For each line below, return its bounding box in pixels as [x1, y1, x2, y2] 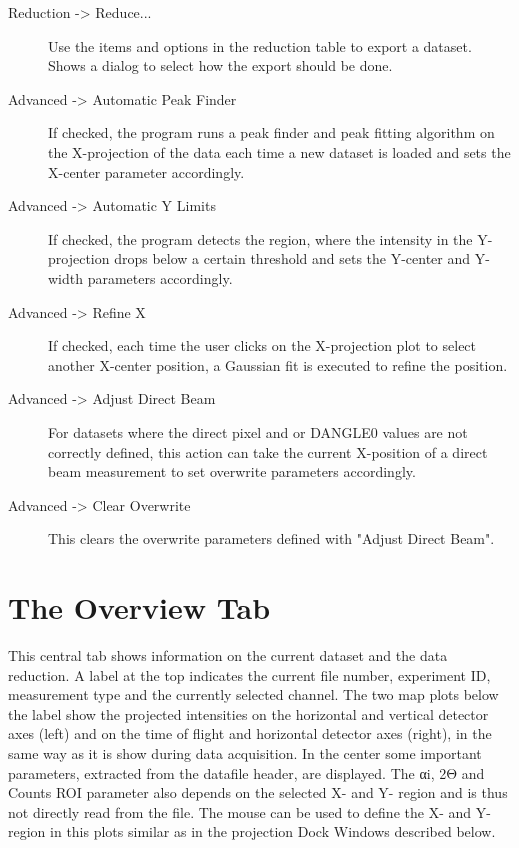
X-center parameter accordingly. [48, 161, 245, 182]
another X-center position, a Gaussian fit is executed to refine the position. [48, 354, 508, 375]
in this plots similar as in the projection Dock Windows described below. [50, 821, 496, 842]
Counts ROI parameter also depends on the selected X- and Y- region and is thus [8, 782, 508, 803]
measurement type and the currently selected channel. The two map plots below [8, 684, 499, 705]
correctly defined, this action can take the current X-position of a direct [48, 441, 488, 462]
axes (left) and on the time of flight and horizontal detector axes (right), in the [8, 723, 492, 744]
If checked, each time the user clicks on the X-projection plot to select [48, 335, 477, 356]
